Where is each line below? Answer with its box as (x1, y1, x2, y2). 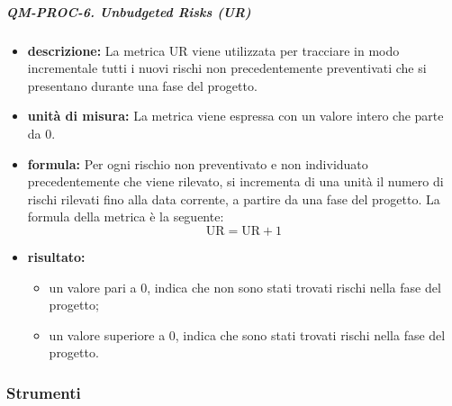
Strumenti (6, 381, 81, 403)
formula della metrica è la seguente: (27, 207, 224, 226)
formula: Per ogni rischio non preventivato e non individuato (27, 154, 368, 173)
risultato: (27, 247, 86, 266)
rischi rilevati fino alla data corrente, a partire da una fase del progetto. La (27, 189, 440, 208)
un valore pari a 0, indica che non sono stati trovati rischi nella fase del (49, 277, 441, 296)
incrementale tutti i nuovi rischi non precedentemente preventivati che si (27, 59, 427, 77)
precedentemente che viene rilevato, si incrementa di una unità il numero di (27, 172, 444, 191)
